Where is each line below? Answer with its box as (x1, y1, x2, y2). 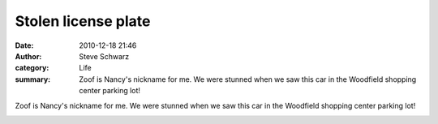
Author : (15, 51, 42, 61)
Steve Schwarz (79, 51, 130, 61)
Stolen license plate (15, 12, 151, 30)
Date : (15, 41, 34, 50)
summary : (15, 74, 51, 84)
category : (15, 63, 49, 73)
